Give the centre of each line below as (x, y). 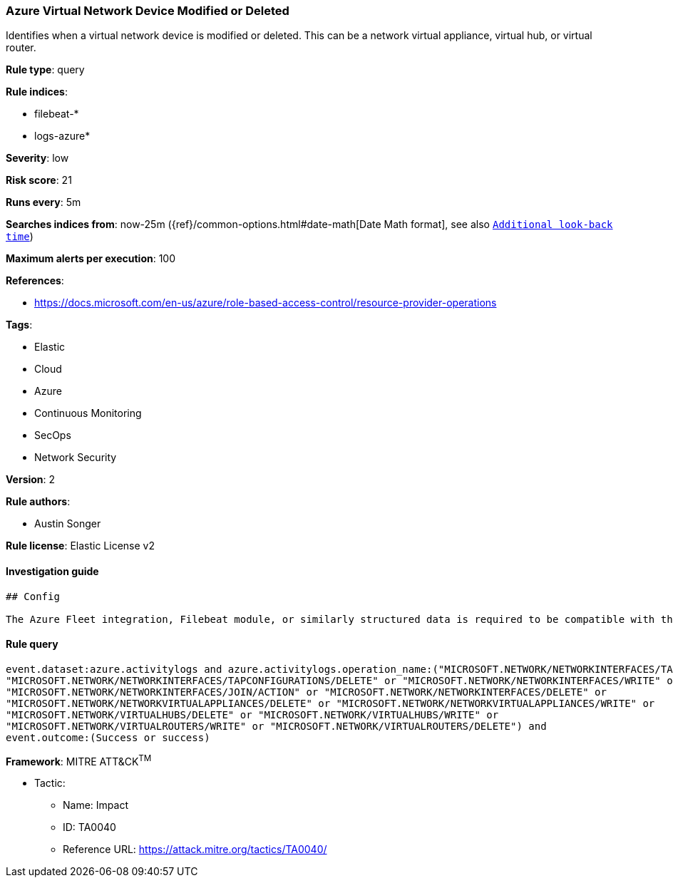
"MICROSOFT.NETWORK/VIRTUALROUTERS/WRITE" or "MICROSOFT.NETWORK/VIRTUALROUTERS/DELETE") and (276, 726)
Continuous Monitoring (88, 413)
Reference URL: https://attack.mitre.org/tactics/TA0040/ (195, 850)
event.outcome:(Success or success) (108, 737)
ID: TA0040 (89, 827)
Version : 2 (31, 480)
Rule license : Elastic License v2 (80, 546)
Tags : (19, 325)
